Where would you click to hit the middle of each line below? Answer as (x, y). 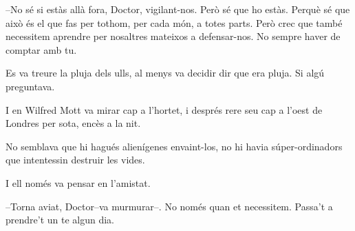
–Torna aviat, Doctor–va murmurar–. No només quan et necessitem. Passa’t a (169, 206)
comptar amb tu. (41, 49)
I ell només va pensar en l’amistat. (78, 182)
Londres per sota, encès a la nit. (73, 123)
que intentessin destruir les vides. (75, 160)
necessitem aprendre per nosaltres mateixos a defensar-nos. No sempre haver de (173, 36)
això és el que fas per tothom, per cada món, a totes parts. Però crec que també (174, 22)
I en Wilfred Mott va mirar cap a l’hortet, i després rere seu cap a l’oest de (164, 109)
